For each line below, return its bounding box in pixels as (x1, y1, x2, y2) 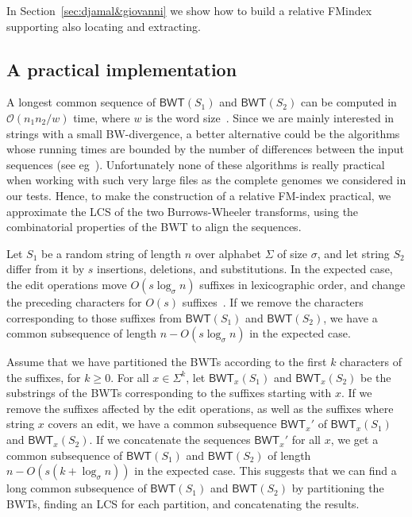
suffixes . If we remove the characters (182, 293, 364, 310)
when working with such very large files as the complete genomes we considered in (6, 172, 406, 188)
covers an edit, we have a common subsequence (48, 415, 277, 432)
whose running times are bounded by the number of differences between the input (6, 141, 404, 157)
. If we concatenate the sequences (89, 431, 251, 448)
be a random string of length (41, 245, 181, 261)
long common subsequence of (6, 480, 147, 496)
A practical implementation (6, 56, 237, 81)
